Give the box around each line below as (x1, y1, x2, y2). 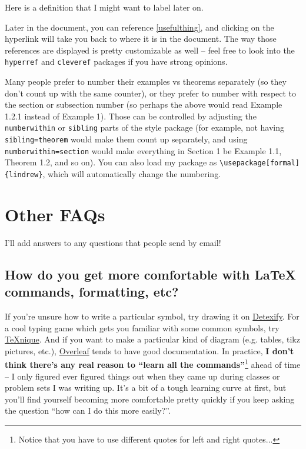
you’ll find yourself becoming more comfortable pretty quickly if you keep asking (5, 393, 295, 405)
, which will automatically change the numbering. (42, 168, 221, 180)
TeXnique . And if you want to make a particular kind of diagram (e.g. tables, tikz (5, 333, 300, 345)
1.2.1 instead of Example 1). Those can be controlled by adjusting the (5, 109, 257, 122)
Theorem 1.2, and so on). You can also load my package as (5, 156, 217, 168)
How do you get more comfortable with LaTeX (5, 265, 296, 283)
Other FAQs (5, 202, 105, 226)
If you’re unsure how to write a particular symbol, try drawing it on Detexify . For (5, 310, 300, 322)
